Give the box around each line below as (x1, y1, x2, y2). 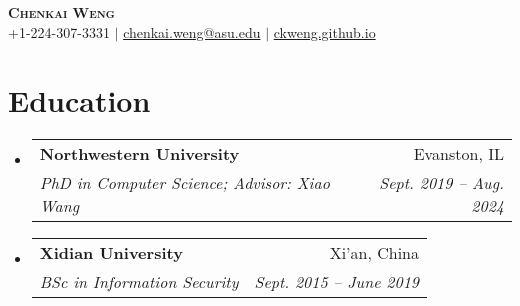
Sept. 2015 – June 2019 (254, 270, 419, 294)
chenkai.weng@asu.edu (123, 21, 261, 42)
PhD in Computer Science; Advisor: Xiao (39, 171, 330, 195)
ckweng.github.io (273, 21, 376, 42)
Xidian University (39, 241, 183, 265)
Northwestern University (39, 142, 240, 166)
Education (8, 80, 151, 121)
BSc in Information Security (39, 270, 239, 294)
